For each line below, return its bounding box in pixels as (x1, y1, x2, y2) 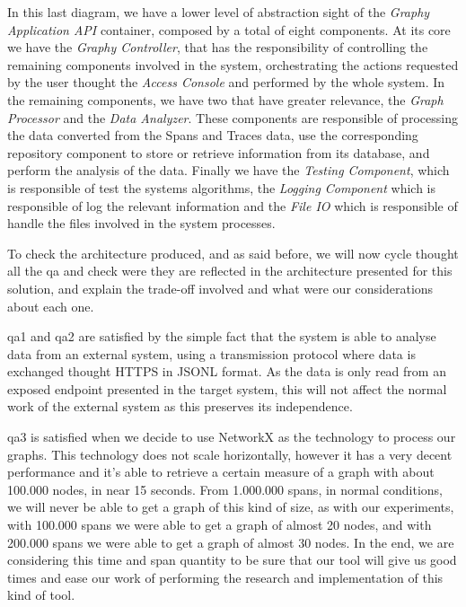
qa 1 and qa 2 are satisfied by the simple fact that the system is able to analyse (7, 327, 436, 346)
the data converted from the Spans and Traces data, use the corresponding (7, 126, 418, 145)
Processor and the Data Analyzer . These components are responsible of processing (7, 108, 458, 127)
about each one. (7, 296, 94, 315)
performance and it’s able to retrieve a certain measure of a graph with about (7, 462, 435, 481)
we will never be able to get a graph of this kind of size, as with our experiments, (7, 497, 454, 516)
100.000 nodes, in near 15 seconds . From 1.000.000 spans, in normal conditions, (7, 479, 443, 498)
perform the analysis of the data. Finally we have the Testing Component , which (7, 161, 450, 180)
